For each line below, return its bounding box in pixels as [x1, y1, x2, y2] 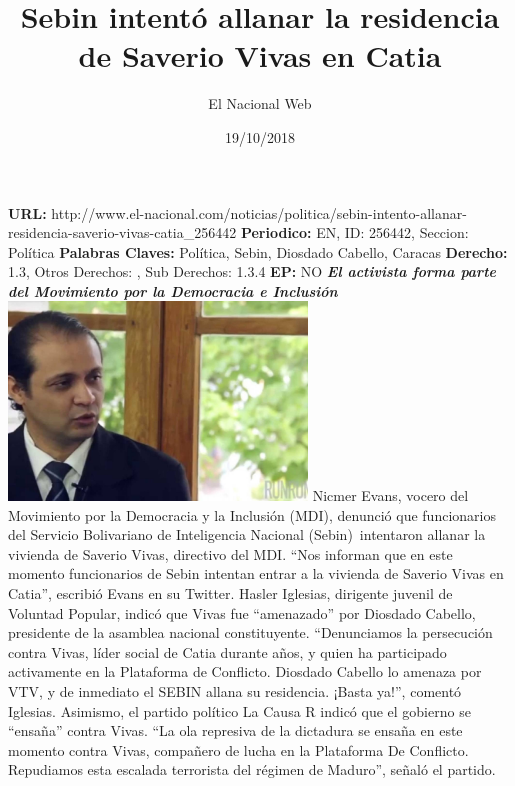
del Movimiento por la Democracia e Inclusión [8, 280, 338, 301]
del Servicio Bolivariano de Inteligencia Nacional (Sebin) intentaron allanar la [8, 524, 486, 545]
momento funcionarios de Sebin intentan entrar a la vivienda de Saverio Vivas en [8, 563, 504, 584]
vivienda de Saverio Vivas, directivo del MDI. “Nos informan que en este [8, 543, 453, 564]
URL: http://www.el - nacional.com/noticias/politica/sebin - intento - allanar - [8, 202, 467, 223]
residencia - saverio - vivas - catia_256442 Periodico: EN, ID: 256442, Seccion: [8, 222, 469, 243]
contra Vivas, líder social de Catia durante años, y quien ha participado [8, 641, 447, 662]
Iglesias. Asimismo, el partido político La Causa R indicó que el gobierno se [8, 700, 471, 721]
